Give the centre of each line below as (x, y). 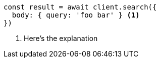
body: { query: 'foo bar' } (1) (76, 15)
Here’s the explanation (61, 38)
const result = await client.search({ (80, 7)
